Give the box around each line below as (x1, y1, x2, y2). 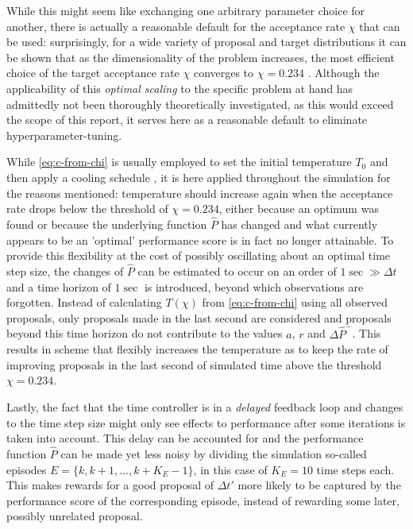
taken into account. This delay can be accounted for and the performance (6, 430, 364, 446)
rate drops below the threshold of (6, 200, 168, 217)
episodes (6, 461, 47, 477)
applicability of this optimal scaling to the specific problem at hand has (6, 79, 353, 96)
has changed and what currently (221, 215, 378, 232)
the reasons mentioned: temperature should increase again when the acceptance (6, 184, 393, 201)
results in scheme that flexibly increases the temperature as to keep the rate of (6, 341, 388, 357)
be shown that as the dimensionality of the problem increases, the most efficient (6, 48, 395, 65)
